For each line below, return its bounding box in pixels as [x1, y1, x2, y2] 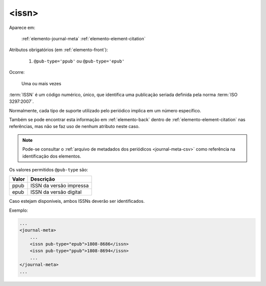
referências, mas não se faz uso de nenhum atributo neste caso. [9, 124, 140, 129]
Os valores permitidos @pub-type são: [9, 167, 88, 173]
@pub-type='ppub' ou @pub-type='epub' [33, 58, 125, 64]
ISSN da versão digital [30, 189, 82, 195]
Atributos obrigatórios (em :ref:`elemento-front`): [9, 47, 108, 53]
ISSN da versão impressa [30, 182, 89, 189]
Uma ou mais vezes [21, 80, 62, 86]
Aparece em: [9, 25, 35, 31]
